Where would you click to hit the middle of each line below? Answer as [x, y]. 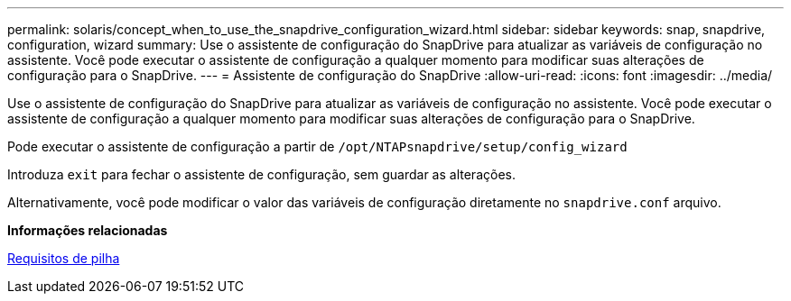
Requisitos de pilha [64, 258]
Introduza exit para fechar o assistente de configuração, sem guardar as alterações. [261, 174]
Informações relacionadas [88, 230]
